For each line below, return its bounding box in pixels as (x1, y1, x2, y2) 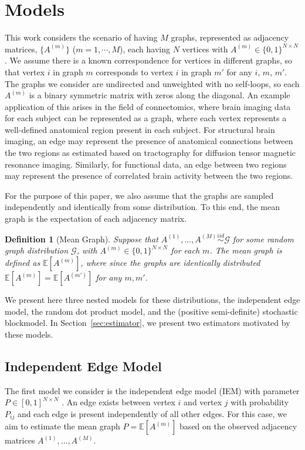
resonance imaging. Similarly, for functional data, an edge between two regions (5, 158, 287, 170)
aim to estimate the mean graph (5, 420, 120, 432)
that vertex (5, 65, 45, 78)
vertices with (182, 42, 228, 55)
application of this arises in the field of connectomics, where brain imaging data (5, 100, 291, 112)
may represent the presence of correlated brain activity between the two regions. (5, 169, 293, 182)
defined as (5, 256, 40, 269)
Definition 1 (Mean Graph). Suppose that (5, 232, 158, 245)
